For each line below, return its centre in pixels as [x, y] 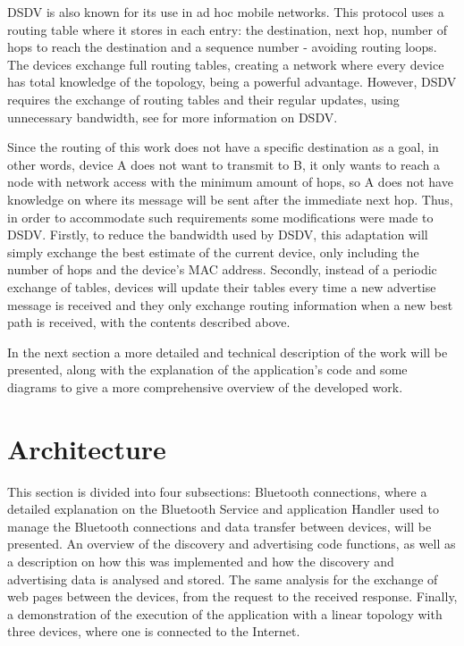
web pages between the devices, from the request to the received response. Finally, [232, 596]
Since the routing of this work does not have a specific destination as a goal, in [223, 147]
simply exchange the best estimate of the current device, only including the [213, 252]
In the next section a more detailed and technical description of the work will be [228, 352]
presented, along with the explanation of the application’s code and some [207, 369]
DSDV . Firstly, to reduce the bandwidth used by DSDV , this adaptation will [218, 235]
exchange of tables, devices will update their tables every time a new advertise [222, 286]
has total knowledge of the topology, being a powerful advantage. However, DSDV [232, 82]
